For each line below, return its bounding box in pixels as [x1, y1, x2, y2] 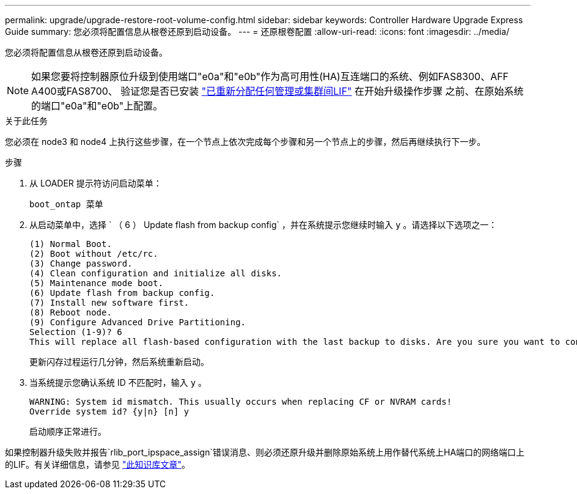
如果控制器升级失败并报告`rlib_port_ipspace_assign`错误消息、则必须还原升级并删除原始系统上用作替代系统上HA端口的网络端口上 [5, 447, 525, 457]
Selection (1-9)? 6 [29, 327, 122, 337]
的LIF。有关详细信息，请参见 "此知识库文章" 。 [5, 459, 190, 470]
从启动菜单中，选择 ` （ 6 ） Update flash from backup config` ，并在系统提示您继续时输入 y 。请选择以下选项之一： [29, 219, 498, 230]
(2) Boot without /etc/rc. [29, 249, 158, 259]
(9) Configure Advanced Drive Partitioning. [29, 317, 246, 327]
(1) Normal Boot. [29, 239, 112, 249]
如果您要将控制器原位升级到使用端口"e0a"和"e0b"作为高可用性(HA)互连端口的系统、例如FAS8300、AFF [31, 70, 509, 83]
